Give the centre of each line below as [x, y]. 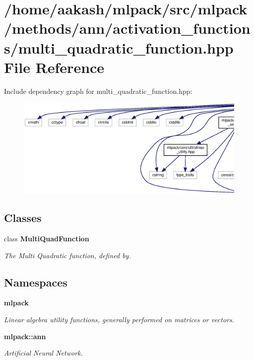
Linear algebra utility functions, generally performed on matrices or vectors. [119, 320]
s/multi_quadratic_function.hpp [119, 47]
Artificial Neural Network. [43, 353]
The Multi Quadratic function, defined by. [67, 255]
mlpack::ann [25, 336]
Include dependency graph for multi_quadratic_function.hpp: [98, 91]
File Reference [54, 67]
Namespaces [36, 282]
